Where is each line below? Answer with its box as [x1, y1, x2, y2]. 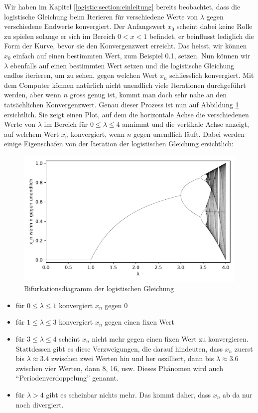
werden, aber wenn [4, 89, 61, 100]
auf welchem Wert [4, 128, 59, 139]
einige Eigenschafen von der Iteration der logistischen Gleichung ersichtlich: [4, 138, 234, 149]
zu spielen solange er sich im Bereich [4, 30, 116, 41]
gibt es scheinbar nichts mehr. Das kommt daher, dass [46, 390, 211, 400]
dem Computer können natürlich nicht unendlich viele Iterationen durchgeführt [4, 79, 246, 90]
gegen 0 [105, 300, 128, 310]
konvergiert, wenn [71, 128, 125, 139]
